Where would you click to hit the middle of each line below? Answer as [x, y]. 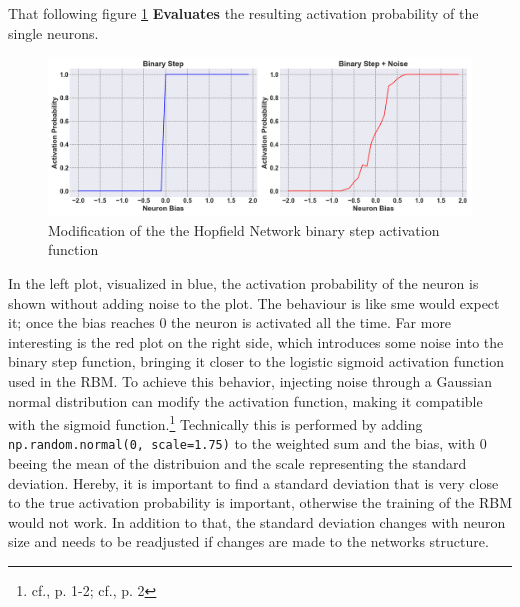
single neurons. [53, 32]
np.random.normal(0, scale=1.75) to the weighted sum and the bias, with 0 [247, 443]
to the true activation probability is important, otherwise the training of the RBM [260, 502]
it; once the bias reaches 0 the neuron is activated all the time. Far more [230, 322]
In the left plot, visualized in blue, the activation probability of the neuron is [243, 282]
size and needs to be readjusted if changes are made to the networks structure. [248, 541]
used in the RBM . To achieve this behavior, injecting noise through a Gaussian [250, 380]
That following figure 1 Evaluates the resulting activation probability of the [243, 13]
